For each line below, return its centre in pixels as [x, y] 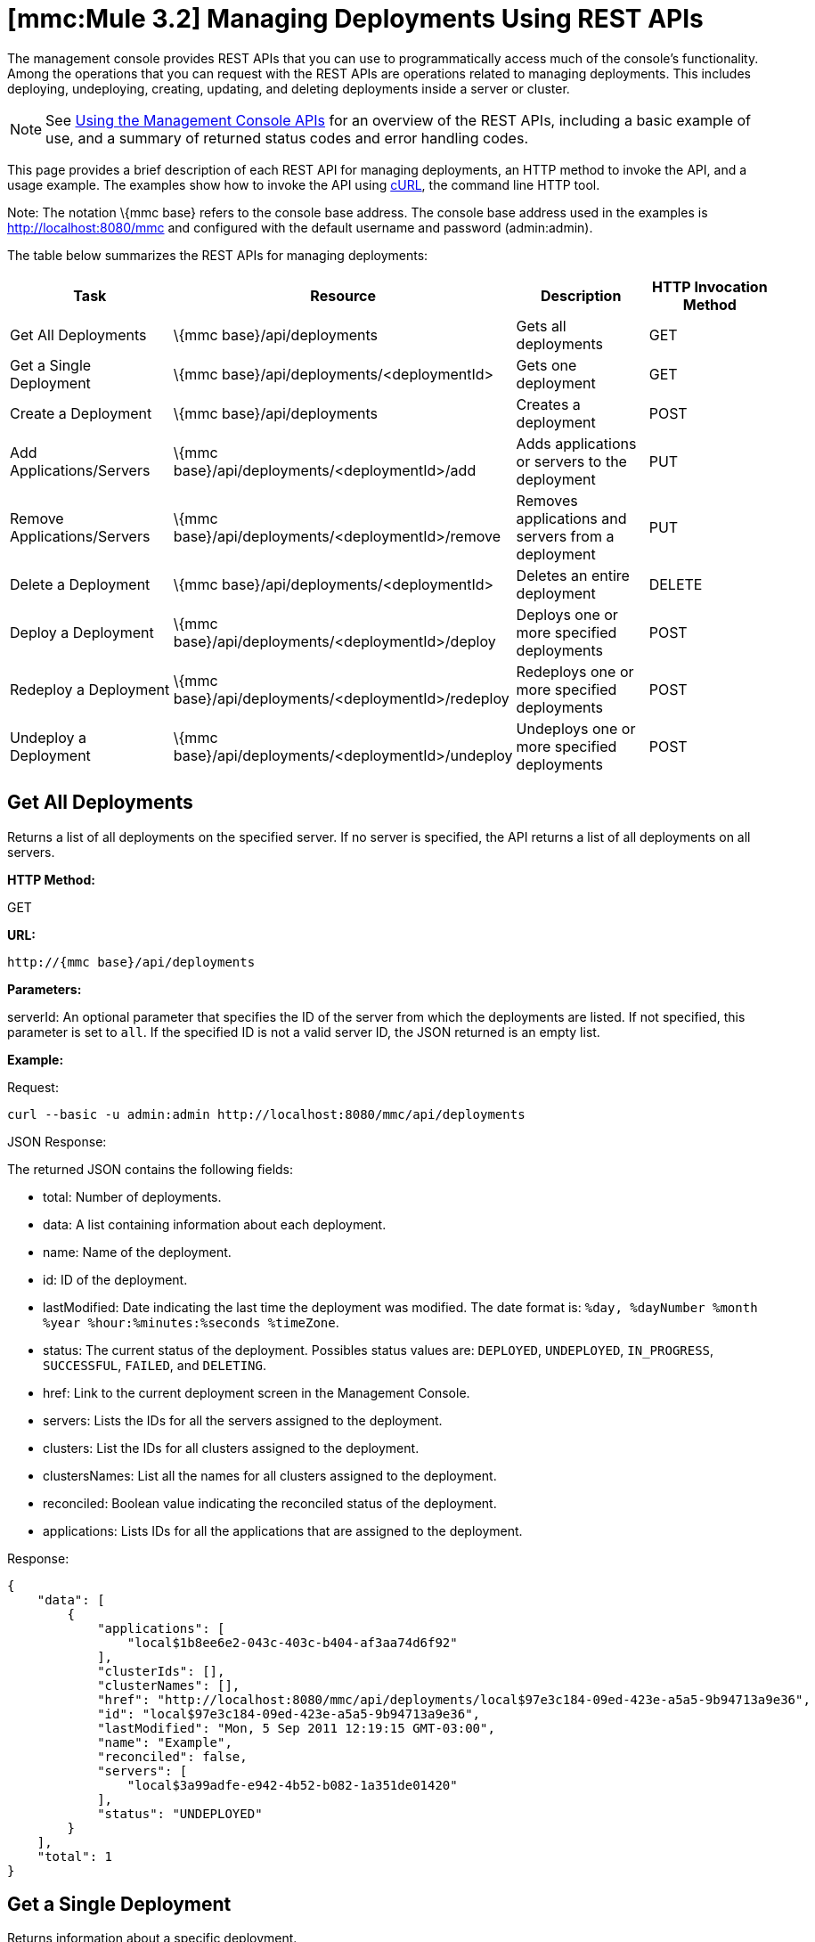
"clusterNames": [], [169, 1685]
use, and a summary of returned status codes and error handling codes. [287, 138]
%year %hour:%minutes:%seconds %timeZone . [191, 1322]
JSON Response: [57, 1141]
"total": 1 [75, 1856]
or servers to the [571, 461]
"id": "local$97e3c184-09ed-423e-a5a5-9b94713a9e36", [289, 1714]
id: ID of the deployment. [115, 1279]
